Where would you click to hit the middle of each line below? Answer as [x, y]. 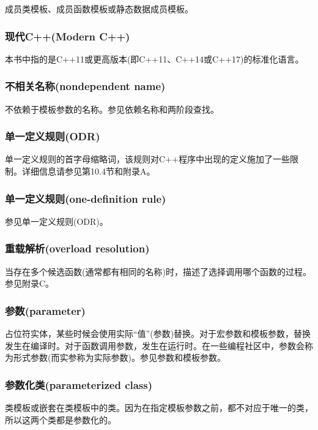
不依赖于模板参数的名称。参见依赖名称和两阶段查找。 [112, 109]
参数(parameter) [45, 310]
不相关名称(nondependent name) [85, 86]
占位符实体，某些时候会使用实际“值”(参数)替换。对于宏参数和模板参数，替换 [158, 334]
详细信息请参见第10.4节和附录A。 [88, 171]
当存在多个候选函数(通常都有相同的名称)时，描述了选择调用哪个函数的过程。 [158, 271]
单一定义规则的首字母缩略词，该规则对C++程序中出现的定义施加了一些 [147, 159]
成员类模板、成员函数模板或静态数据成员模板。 [99, 9]
